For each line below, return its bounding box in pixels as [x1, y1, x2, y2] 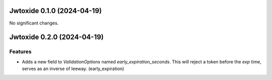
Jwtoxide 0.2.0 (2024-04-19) [9, 33, 104, 41]
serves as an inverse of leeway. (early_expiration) [22, 65, 124, 72]
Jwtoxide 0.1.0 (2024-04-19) [9, 6, 102, 15]
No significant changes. [9, 20, 59, 26]
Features [9, 48, 32, 55]
